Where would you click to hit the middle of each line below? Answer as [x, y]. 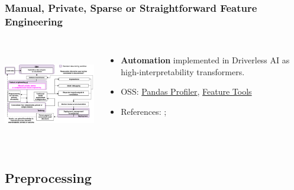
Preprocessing [48, 178]
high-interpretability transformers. [183, 71]
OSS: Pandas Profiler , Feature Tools [186, 91]
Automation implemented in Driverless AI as [205, 60]
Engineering [34, 21]
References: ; [144, 111]
